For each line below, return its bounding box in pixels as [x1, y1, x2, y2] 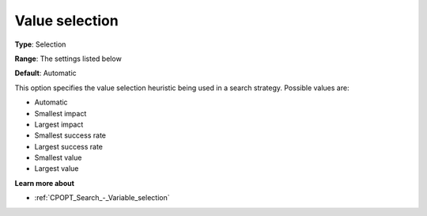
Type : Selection [14, 40, 66, 49]
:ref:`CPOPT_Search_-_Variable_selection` [34, 193, 170, 203]
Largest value [34, 164, 79, 173]
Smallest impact [34, 108, 87, 118]
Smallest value [34, 153, 82, 162]
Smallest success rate [34, 131, 107, 140]
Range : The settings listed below [14, 54, 122, 63]
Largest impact [34, 119, 84, 129]
